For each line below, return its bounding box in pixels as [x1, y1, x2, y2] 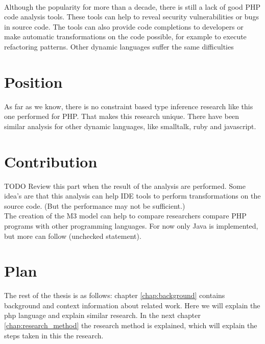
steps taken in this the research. [4, 330, 104, 340]
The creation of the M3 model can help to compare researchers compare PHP [4, 210, 247, 221]
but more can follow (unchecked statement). [4, 230, 141, 241]
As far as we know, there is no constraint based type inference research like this [4, 101, 253, 111]
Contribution [4, 151, 98, 171]
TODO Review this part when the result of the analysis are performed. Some [4, 180, 246, 191]
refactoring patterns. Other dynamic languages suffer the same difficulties [4, 41, 234, 52]
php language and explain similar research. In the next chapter [4, 310, 201, 321]
